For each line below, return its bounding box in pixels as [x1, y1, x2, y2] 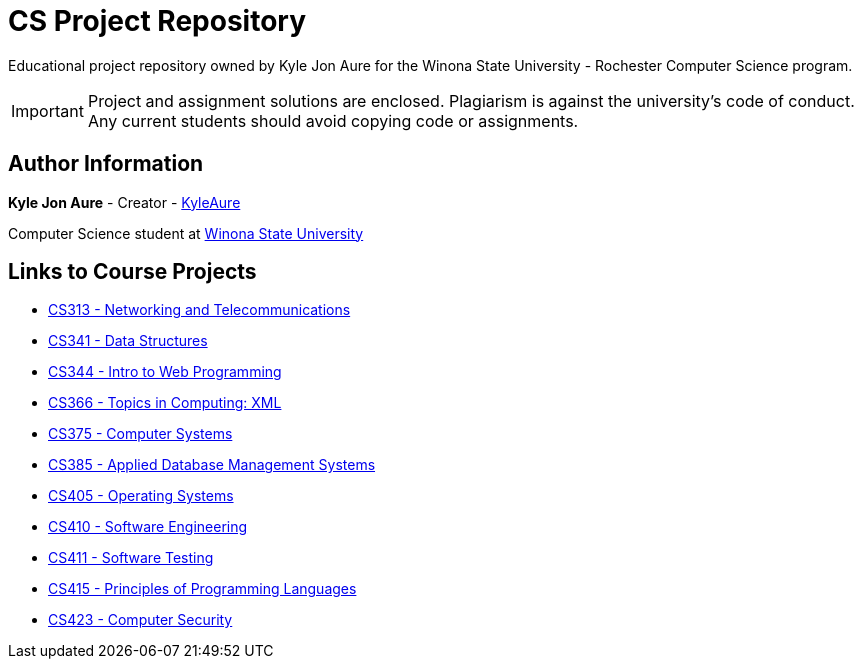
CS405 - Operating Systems [48, 487, 234, 505]
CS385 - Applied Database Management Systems [48, 456, 376, 474]
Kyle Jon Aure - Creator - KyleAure [8, 193, 241, 211]
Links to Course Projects [8, 259, 257, 285]
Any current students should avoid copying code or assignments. [87, 110, 579, 131]
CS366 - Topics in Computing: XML [48, 394, 282, 412]
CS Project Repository [8, 4, 307, 38]
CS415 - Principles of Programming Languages [48, 580, 357, 598]
